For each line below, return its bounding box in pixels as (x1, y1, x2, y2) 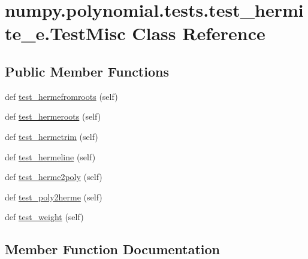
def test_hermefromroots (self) (5, 90, 118, 102)
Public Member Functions (5, 62, 169, 80)
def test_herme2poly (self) (5, 170, 102, 183)
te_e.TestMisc (5, 21, 126, 45)
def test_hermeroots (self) (5, 110, 101, 123)
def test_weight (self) (5, 211, 84, 223)
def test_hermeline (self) (5, 150, 96, 163)
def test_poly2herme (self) (5, 190, 102, 203)
